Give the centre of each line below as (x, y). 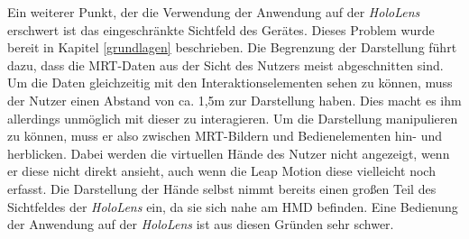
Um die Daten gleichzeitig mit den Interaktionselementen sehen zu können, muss (230, 83)
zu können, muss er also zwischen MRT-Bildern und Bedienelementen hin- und (225, 136)
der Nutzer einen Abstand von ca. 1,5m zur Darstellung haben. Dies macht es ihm (234, 100)
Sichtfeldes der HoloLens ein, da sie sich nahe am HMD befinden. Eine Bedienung (233, 206)
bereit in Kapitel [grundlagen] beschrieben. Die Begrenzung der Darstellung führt (232, 47)
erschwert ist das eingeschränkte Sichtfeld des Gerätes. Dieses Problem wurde (221, 29)
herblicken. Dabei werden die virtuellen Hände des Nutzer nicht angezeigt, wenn (229, 153)
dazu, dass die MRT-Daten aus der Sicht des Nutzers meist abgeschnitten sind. (225, 64)
